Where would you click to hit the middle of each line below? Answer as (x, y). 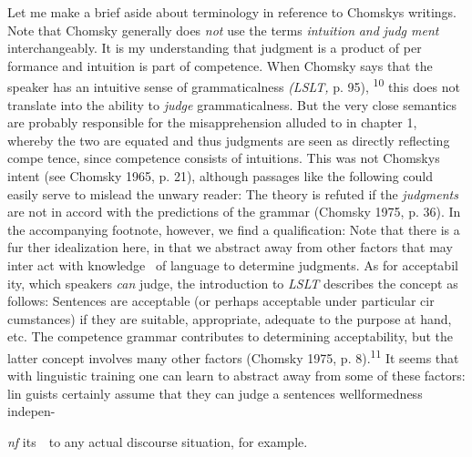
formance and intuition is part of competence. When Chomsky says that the (220, 65)
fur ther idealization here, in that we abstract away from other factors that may (230, 247)
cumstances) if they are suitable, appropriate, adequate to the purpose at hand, (230, 318)
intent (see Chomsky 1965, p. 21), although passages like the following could (221, 176)
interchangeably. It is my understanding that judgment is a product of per (215, 48)
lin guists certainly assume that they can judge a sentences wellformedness (215, 393)
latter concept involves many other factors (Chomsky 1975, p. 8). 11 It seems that (233, 356)
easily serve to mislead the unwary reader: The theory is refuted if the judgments (233, 193)
